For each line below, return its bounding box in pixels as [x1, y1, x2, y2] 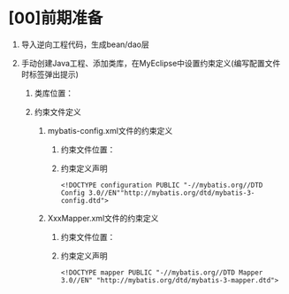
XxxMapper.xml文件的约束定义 [47, 213, 159, 223]
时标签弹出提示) [20, 68, 79, 80]
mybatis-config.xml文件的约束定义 [47, 125, 173, 135]
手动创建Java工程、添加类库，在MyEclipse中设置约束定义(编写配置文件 [20, 58, 281, 68]
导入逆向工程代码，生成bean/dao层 [20, 39, 149, 50]
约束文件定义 [34, 106, 81, 117]
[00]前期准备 [8, 8, 103, 28]
